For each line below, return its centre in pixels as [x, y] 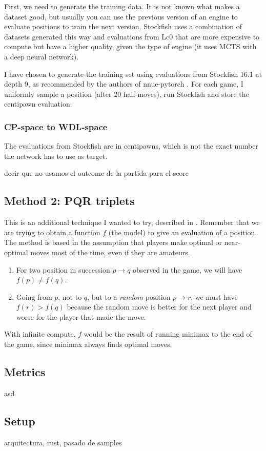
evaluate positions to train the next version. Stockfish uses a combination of [123, 26]
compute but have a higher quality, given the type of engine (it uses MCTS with [130, 46]
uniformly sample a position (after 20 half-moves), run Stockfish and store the [127, 94]
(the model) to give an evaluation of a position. [183, 232]
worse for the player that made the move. [81, 316]
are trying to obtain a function [52, 232]
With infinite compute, [40, 334]
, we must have [214, 296]
